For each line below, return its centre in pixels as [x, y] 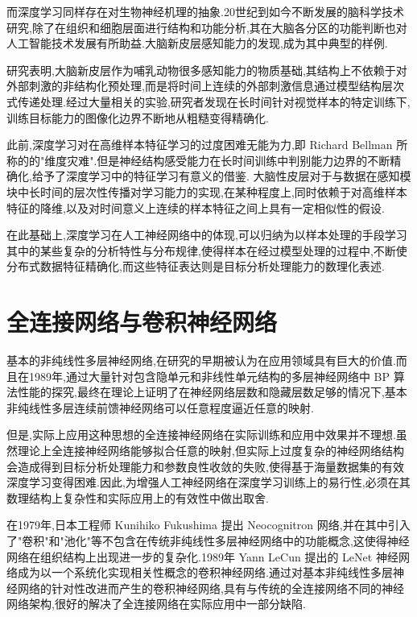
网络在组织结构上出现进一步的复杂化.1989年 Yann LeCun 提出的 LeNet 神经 [202, 556]
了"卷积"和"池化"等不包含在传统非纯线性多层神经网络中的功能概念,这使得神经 [208, 540]
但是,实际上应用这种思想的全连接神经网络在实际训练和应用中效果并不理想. [201, 435]
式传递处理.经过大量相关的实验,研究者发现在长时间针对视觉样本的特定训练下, [208, 101]
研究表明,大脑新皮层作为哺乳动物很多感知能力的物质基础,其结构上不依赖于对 [207, 70]
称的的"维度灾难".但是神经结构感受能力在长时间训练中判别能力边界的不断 [198, 160]
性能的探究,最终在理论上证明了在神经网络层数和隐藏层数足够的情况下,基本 [212, 392]
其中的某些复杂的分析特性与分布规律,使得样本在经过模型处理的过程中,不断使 [207, 250]
